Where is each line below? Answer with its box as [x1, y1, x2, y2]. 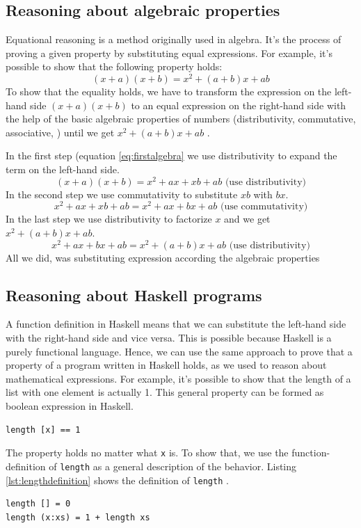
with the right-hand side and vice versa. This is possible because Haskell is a [6, 330, 332, 345]
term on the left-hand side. [6, 162, 120, 177]
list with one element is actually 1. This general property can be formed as [6, 385, 324, 399]
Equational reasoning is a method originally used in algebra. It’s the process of [6, 32, 342, 47]
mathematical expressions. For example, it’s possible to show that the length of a [6, 371, 351, 385]
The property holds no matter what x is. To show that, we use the [6, 445, 289, 460]
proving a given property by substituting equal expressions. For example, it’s [6, 45, 332, 60]
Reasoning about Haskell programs [6, 284, 262, 305]
